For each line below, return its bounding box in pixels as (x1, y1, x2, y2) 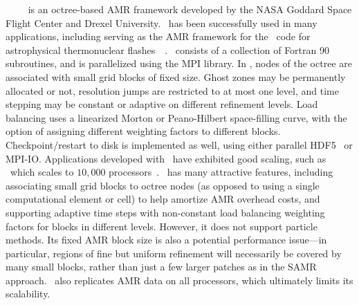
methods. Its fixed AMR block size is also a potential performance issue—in (6, 232, 327, 247)
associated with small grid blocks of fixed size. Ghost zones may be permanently (6, 69, 346, 84)
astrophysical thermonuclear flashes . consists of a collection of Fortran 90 (6, 42, 329, 57)
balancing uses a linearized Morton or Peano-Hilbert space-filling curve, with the (6, 110, 347, 124)
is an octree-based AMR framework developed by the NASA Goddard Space (28, 2, 352, 16)
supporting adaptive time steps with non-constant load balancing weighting (6, 205, 325, 219)
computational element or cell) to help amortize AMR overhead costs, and (6, 192, 320, 206)
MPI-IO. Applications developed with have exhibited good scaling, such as (6, 151, 326, 165)
